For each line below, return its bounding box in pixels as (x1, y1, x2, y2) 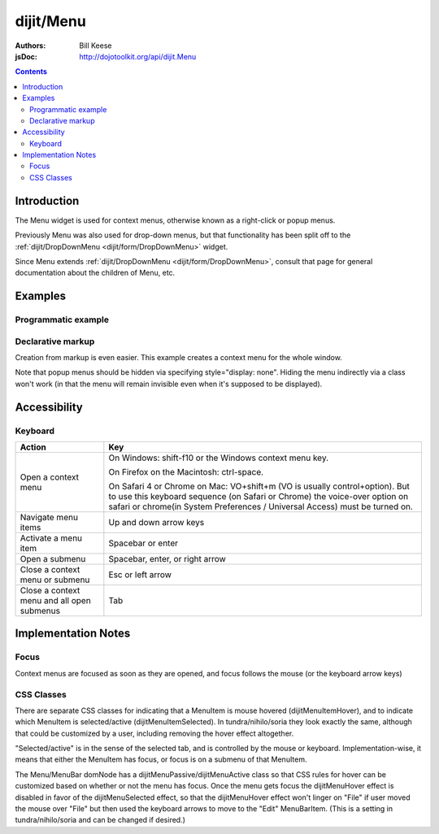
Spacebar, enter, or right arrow (108, 553, 227, 564)
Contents (15, 67, 48, 76)
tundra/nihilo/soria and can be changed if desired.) (15, 815, 186, 825)
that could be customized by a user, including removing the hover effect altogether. (15, 728, 294, 738)
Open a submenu (20, 553, 86, 564)
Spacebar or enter (108, 537, 179, 549)
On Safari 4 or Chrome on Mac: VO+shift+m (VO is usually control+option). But (108, 480, 410, 492)
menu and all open (20, 594, 91, 606)
